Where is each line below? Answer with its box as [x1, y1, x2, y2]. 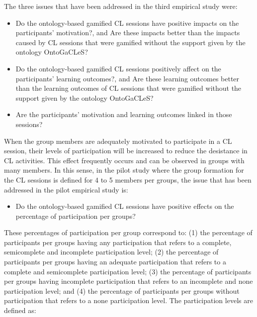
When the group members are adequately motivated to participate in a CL [4, 135, 232, 146]
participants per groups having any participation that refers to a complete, [4, 237, 232, 247]
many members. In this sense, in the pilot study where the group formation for [4, 165, 244, 175]
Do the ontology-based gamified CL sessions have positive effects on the [15, 201, 234, 211]
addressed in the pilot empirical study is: [4, 184, 128, 194]
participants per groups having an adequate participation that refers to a [4, 256, 226, 267]
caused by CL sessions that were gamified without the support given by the [15, 37, 246, 47]
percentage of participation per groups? [15, 210, 136, 221]
